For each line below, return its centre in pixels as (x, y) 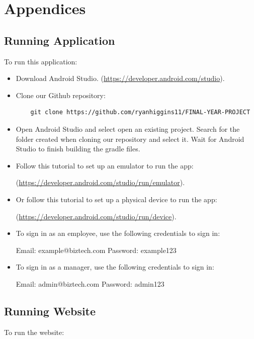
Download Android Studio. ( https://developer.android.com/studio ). (120, 78)
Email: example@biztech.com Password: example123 (96, 250)
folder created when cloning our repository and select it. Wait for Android (130, 139)
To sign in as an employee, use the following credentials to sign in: (118, 233)
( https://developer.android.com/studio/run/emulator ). (100, 182)
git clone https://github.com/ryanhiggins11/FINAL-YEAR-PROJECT (140, 112)
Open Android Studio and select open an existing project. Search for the (128, 129)
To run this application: (41, 61)
